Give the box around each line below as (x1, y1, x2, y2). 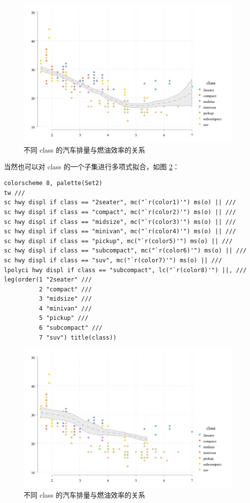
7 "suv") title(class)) (39, 334, 117, 341)
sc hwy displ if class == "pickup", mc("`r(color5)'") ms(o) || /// (4, 237, 233, 245)
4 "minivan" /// (39, 305, 92, 312)
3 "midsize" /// (39, 295, 92, 303)
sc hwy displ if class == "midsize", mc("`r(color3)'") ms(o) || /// (4, 218, 236, 225)
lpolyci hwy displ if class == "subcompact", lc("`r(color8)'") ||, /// (4, 266, 247, 274)
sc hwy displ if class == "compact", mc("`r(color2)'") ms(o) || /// (4, 208, 236, 216)
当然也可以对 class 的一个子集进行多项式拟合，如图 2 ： (4, 161, 180, 171)
